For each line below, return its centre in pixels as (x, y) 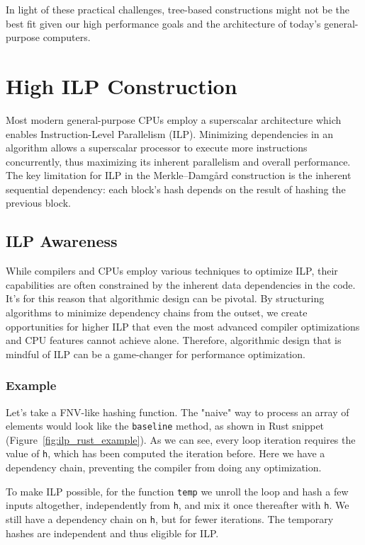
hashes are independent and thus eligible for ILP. (112, 533)
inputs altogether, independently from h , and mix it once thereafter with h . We (178, 505)
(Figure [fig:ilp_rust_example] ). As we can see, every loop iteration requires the (181, 439)
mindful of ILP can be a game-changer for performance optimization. (156, 354)
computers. (67, 37)
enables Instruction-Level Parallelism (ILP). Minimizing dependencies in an (170, 133)
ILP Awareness (62, 241)
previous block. (38, 203)
